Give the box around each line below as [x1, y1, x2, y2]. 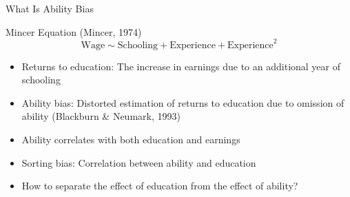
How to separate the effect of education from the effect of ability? [21, 178, 298, 193]
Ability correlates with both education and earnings [21, 132, 240, 147]
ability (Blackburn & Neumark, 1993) [21, 109, 181, 123]
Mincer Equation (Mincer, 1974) [6, 24, 142, 39]
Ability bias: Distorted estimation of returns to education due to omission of [21, 95, 344, 110]
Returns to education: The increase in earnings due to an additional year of [21, 59, 341, 73]
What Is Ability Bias [6, 1, 94, 15]
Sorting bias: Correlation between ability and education [21, 155, 256, 169]
